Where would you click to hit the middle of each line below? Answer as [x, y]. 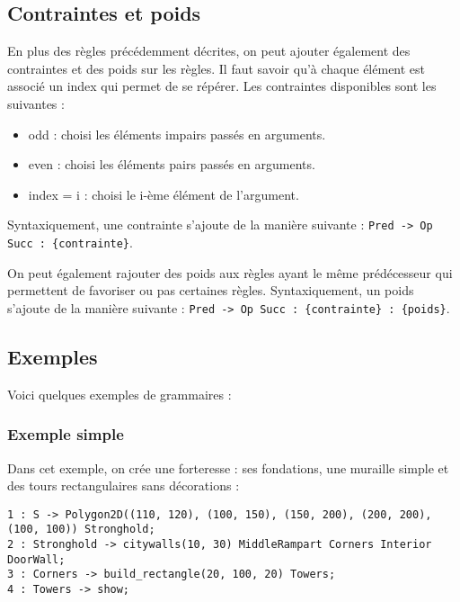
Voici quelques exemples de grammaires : [119, 394]
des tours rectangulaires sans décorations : [124, 485]
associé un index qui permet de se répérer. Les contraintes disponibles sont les [222, 86]
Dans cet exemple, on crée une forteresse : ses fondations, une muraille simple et [228, 467]
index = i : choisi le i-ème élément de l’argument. [164, 194]
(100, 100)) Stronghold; [81, 530]
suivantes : [36, 103]
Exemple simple [66, 434]
